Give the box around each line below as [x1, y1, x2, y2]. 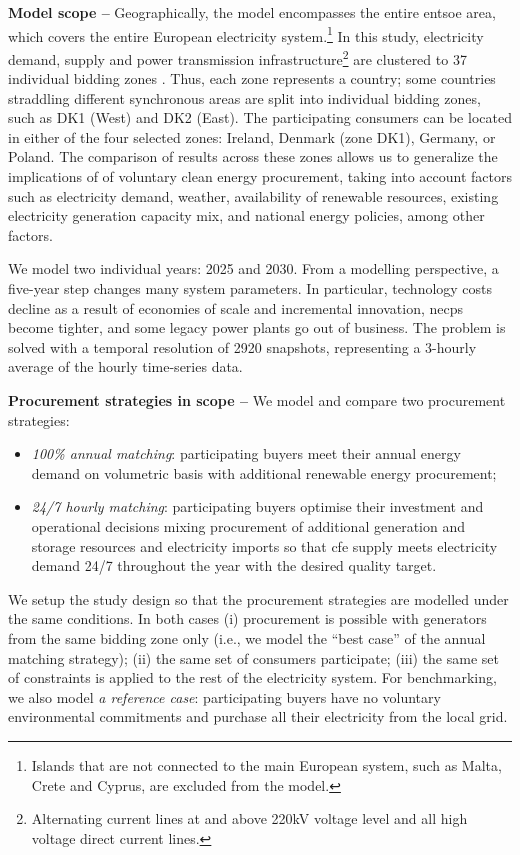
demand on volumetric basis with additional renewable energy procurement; [31, 462, 497, 483]
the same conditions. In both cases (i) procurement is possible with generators [8, 608, 487, 629]
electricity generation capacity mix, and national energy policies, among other [8, 205, 485, 226]
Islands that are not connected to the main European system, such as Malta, [31, 754, 502, 775]
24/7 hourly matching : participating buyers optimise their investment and [31, 496, 484, 517]
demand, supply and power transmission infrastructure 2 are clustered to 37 [8, 45, 467, 69]
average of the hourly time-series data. [8, 356, 243, 377]
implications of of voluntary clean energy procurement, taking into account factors [8, 166, 512, 187]
